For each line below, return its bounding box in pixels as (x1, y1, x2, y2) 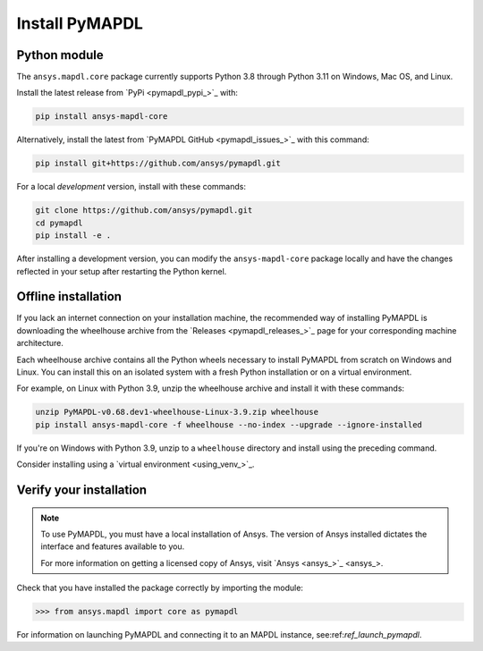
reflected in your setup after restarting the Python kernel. (16, 266, 227, 276)
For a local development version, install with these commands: (16, 182, 246, 192)
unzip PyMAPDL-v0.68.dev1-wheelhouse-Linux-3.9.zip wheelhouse (35, 407, 319, 418)
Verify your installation (16, 482, 148, 497)
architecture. (16, 338, 64, 349)
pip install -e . (35, 231, 112, 241)
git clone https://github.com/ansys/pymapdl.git (35, 206, 253, 216)
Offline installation (16, 289, 123, 304)
